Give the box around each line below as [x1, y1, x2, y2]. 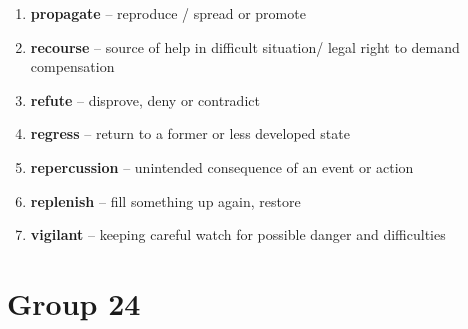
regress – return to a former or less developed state [30, 123, 350, 144]
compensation [30, 56, 115, 77]
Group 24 [7, 282, 141, 323]
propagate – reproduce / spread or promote [30, 3, 306, 23]
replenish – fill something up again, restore [30, 190, 301, 211]
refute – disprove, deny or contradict [30, 89, 260, 110]
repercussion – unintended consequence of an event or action [30, 156, 414, 177]
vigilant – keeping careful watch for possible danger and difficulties [30, 224, 446, 245]
